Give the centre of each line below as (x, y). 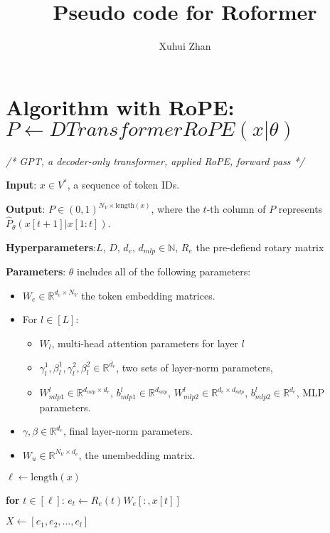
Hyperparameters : (51, 247)
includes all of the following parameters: (164, 271)
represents (300, 209)
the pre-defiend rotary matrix (260, 247)
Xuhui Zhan (185, 46)
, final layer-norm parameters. (128, 431)
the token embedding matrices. (148, 295)
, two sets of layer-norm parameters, (195, 367)
